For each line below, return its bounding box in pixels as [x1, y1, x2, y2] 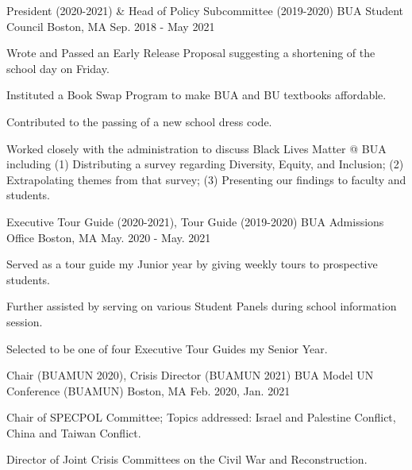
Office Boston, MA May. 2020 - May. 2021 [6, 229, 211, 245]
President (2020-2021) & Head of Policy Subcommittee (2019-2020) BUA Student [6, 2, 404, 18]
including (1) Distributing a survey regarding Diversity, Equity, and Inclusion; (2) [6, 156, 404, 172]
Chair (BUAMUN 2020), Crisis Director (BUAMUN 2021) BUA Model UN [6, 367, 374, 383]
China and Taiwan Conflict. [6, 424, 141, 441]
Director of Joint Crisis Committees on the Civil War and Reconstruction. [6, 451, 368, 468]
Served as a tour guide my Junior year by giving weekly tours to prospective [6, 256, 378, 272]
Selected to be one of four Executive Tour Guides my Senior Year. [6, 340, 328, 356]
